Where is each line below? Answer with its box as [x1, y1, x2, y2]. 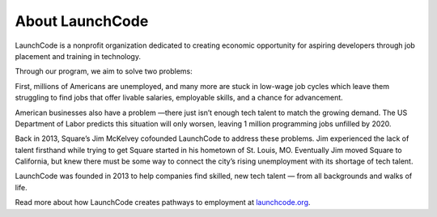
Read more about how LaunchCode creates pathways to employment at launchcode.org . [15, 198, 311, 207]
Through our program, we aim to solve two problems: [15, 66, 193, 76]
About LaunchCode [15, 12, 149, 30]
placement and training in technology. [15, 51, 142, 61]
